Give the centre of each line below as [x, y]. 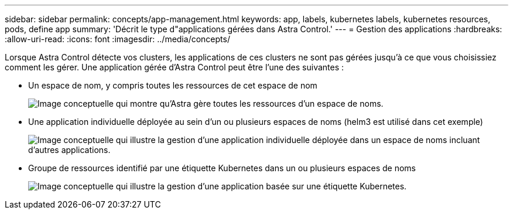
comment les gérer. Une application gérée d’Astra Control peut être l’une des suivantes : [175, 67]
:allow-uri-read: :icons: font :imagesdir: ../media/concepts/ [117, 39]
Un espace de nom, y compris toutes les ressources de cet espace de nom [173, 85]
